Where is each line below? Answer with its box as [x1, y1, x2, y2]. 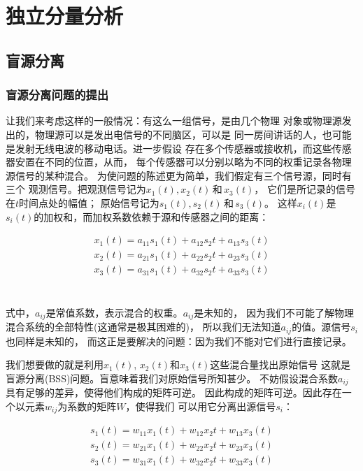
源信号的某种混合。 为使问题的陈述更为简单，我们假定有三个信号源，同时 [6, 168, 342, 182]
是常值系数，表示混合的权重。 [45, 305, 183, 319]
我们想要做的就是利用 [6, 357, 104, 372]
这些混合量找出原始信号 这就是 [210, 357, 350, 372]
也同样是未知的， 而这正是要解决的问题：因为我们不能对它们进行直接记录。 [6, 333, 352, 348]
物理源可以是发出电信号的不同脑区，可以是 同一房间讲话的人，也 [34, 126, 332, 141]
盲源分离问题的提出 [6, 86, 109, 103]
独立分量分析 [6, 1, 124, 30]
